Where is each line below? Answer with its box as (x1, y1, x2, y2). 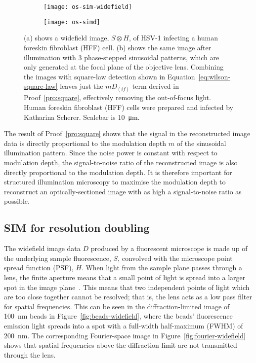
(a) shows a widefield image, (24, 33, 109, 43)
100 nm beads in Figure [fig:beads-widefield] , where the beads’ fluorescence (4, 311, 233, 321)
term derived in (132, 81, 179, 91)
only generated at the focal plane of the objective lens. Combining (24, 62, 224, 72)
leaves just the (60, 81, 103, 91)
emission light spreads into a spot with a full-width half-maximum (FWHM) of (4, 320, 243, 330)
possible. (4, 196, 30, 206)
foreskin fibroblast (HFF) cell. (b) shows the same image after (24, 42, 212, 52)
